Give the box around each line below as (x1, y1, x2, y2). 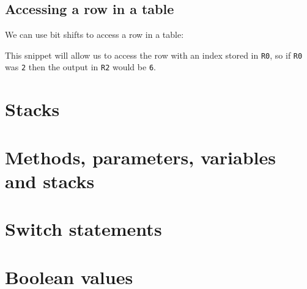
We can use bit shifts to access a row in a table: (5, 28, 184, 41)
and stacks (5, 168, 95, 193)
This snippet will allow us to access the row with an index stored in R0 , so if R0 (5, 48, 303, 61)
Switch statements (5, 216, 162, 241)
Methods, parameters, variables (5, 144, 276, 169)
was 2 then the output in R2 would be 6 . (5, 60, 156, 73)
